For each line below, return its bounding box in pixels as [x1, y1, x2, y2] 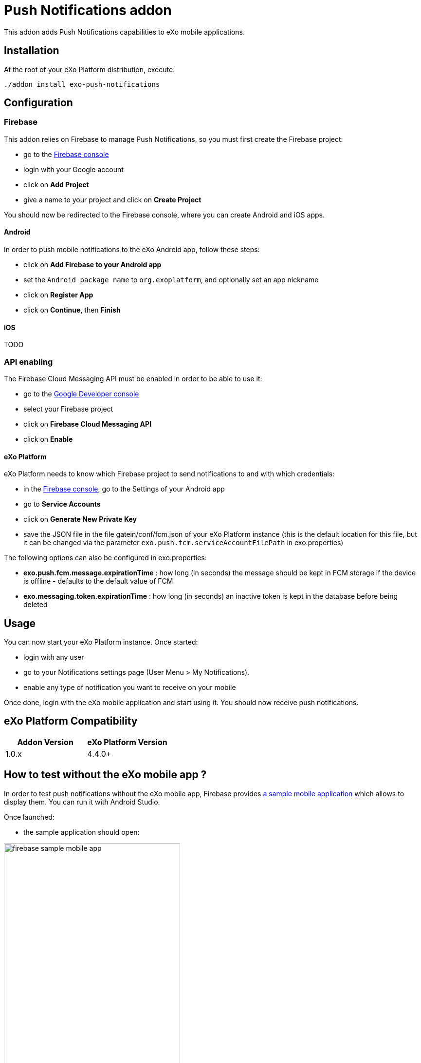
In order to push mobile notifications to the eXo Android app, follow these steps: [4, 245, 260, 254]
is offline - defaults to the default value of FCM [23, 577, 173, 586]
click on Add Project [23, 180, 89, 189]
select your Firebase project [23, 405, 113, 413]
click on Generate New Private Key [23, 515, 137, 524]
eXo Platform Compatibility [4, 715, 138, 728]
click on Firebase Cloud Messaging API [23, 420, 152, 428]
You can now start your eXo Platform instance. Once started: [4, 638, 198, 647]
